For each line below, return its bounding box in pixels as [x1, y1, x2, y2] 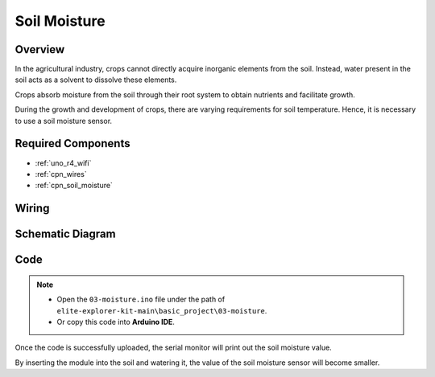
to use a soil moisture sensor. [14, 116, 113, 125]
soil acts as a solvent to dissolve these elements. [14, 75, 177, 84]
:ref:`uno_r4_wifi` [35, 158, 92, 168]
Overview [14, 43, 65, 56]
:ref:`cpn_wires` [35, 169, 88, 178]
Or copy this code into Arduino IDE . [56, 317, 175, 326]
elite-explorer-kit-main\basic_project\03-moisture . [56, 305, 267, 315]
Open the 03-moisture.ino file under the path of [56, 294, 226, 305]
